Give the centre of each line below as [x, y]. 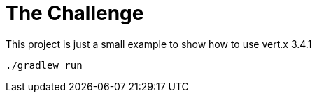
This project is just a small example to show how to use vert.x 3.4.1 [159, 44]
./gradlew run [44, 65]
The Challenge [75, 13]
